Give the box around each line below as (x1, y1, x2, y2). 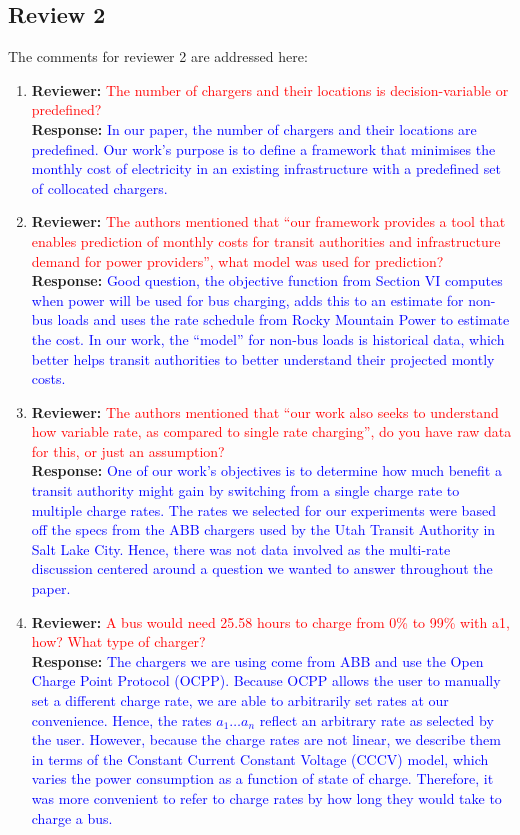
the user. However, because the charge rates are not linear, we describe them (31, 729, 501, 750)
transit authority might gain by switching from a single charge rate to (31, 480, 460, 501)
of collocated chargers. (31, 177, 168, 198)
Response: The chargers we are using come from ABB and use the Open (31, 650, 484, 671)
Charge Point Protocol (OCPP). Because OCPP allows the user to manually (31, 670, 501, 691)
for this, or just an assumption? (31, 440, 225, 461)
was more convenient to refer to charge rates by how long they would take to (31, 787, 502, 808)
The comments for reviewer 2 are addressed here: (8, 46, 308, 67)
